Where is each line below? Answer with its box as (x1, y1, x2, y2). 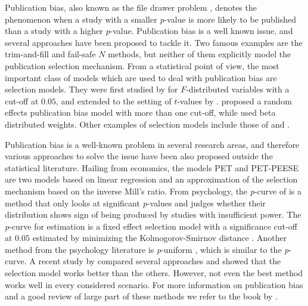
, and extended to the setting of (55, 94, 172, 107)
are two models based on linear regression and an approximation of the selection (5, 173, 298, 186)
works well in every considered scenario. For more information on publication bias (5, 278, 303, 290)
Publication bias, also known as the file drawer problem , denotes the (5, 1, 257, 13)
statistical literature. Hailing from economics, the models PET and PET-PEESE (5, 161, 299, 174)
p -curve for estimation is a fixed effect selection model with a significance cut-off (5, 220, 297, 232)
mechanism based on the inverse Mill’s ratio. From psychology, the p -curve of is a (5, 184, 301, 197)
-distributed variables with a (186, 83, 290, 95)
